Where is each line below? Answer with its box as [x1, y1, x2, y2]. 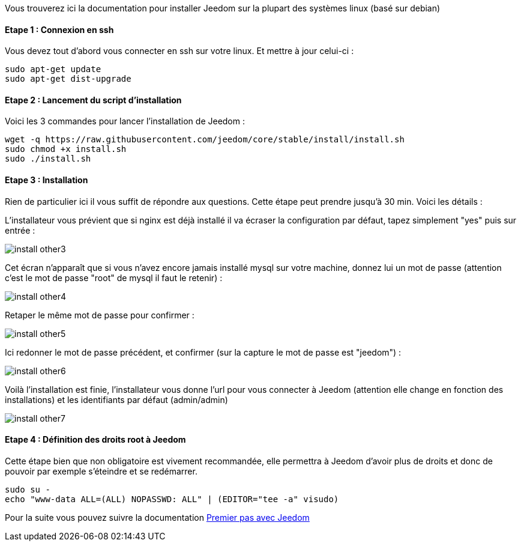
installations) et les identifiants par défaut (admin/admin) [5, 394, 228, 405]
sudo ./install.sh [5, 154, 91, 164]
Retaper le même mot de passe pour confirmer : [5, 309, 194, 320]
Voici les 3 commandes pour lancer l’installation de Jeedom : [5, 116, 245, 127]
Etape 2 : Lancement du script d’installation [5, 94, 182, 105]
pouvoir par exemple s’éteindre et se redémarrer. [5, 466, 197, 476]
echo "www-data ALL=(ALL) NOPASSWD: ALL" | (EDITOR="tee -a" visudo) [5, 494, 339, 504]
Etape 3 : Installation [5, 175, 88, 186]
